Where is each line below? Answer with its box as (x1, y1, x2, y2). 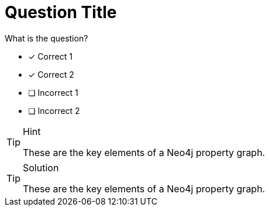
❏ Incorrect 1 (28, 87, 78, 98)
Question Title (5, 2, 117, 22)
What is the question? (5, 33, 88, 43)
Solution (23, 161, 59, 174)
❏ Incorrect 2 (28, 105, 80, 116)
